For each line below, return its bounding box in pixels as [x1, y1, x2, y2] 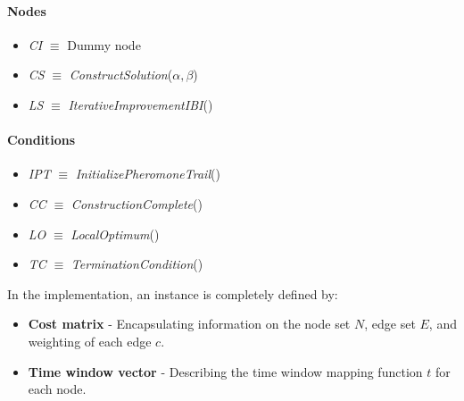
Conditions [7, 130, 76, 149]
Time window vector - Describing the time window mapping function [28, 362, 423, 380]
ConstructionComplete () [70, 194, 203, 213]
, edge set [364, 314, 416, 333]
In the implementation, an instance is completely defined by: [7, 284, 338, 303]
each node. [28, 380, 87, 398]
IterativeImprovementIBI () [68, 95, 213, 113]
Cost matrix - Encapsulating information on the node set [28, 314, 351, 333]
